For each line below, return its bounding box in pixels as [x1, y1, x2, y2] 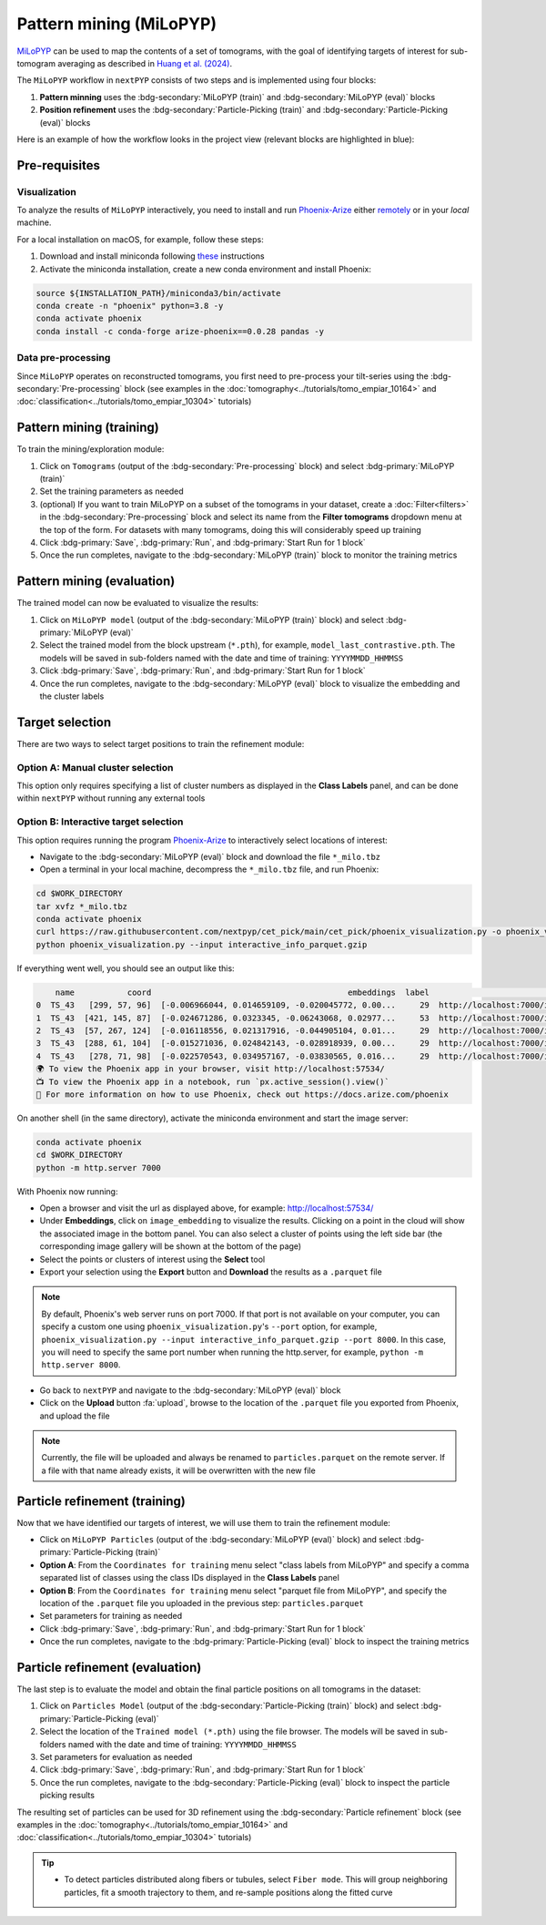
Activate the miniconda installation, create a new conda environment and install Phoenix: [39, 263, 372, 274]
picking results [39, 1790, 96, 1801]
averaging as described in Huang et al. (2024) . [57, 57, 232, 68]
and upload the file [39, 1410, 110, 1421]
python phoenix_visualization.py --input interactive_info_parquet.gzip [35, 939, 368, 949]
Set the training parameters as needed [39, 486, 184, 497]
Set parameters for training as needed [39, 1611, 183, 1622]
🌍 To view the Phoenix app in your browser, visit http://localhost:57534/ [35, 1064, 386, 1074]
